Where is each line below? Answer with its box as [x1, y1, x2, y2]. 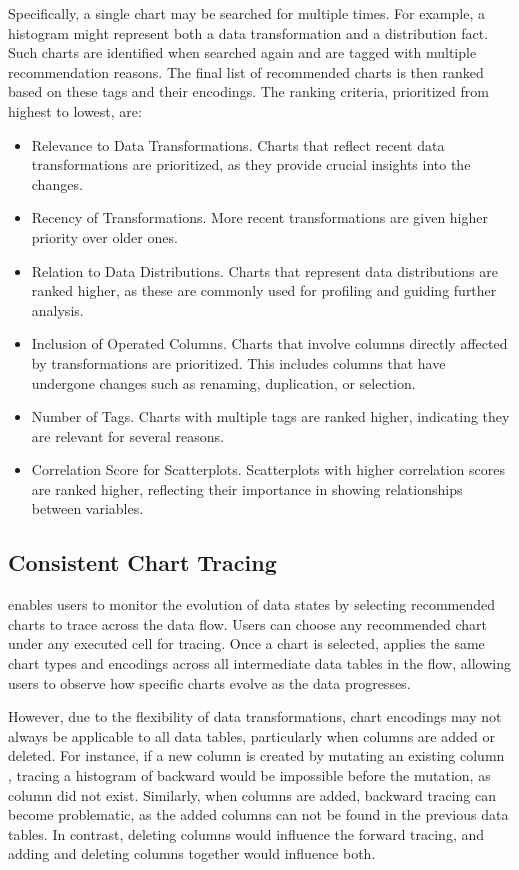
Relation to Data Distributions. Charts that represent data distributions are [31, 260, 498, 281]
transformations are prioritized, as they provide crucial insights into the [31, 154, 471, 175]
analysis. [31, 299, 84, 320]
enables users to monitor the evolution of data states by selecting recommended [8, 594, 496, 615]
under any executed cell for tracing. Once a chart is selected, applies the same [8, 633, 485, 654]
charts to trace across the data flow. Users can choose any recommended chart [8, 613, 487, 634]
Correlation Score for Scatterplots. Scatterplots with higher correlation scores [31, 459, 506, 480]
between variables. [31, 498, 144, 519]
